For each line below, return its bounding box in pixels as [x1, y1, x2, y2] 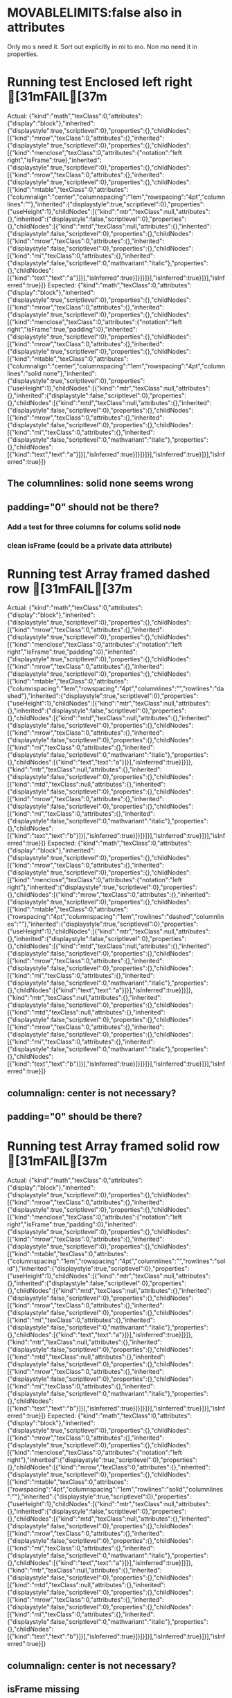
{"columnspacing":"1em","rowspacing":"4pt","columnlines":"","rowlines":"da [7, 684, 224, 693]
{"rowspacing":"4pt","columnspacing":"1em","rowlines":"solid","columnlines [7, 1485, 224, 1494]
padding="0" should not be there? [7, 501, 159, 513]
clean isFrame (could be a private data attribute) [7, 540, 172, 550]
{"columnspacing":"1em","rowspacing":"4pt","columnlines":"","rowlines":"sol [7, 1257, 226, 1265]
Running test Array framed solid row [7, 1138, 220, 1154]
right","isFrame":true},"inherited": [7, 156, 102, 164]
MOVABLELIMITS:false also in [7, 5, 182, 21]
